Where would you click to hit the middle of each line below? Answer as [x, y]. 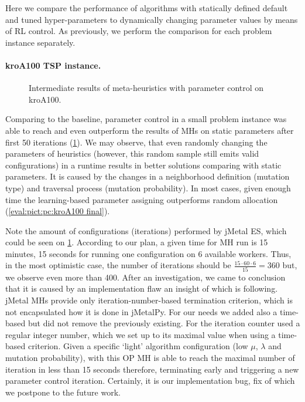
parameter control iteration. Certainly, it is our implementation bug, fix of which [150, 381]
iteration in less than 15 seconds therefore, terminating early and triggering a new [152, 369]
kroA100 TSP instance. [53, 65]
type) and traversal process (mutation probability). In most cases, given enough [148, 188]
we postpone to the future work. [63, 392]
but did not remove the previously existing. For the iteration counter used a [164, 323]
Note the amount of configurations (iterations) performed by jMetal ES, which [146, 230]
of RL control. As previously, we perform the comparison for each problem [139, 31]
